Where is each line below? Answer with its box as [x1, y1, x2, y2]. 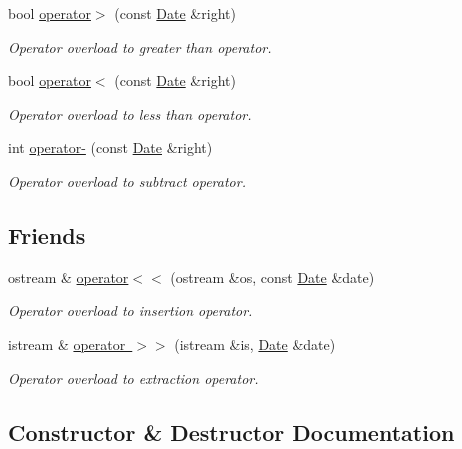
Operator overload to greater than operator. [8, 36, 272, 57]
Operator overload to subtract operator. [8, 170, 246, 191]
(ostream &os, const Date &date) [170, 266, 375, 287]
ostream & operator [8, 266, 129, 287]
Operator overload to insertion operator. [8, 300, 253, 321]
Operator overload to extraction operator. [8, 367, 259, 388]
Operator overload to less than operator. [8, 103, 252, 124]
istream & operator [8, 333, 126, 354]
